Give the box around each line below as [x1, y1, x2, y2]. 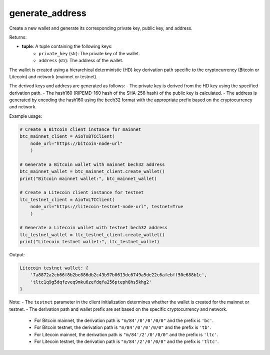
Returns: [9, 34, 27, 40]
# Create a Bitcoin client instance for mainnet [19, 126, 141, 132]
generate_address [9, 8, 87, 19]
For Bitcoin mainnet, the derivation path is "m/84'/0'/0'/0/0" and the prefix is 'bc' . [34, 317, 214, 323]
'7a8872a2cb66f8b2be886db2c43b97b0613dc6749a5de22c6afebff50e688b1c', [30, 272, 207, 278]
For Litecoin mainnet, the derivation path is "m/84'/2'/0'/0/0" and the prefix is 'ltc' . [34, 331, 218, 337]
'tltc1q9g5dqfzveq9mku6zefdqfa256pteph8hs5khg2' [30, 279, 152, 285]
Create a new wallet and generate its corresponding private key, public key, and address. [9, 25, 192, 31]
